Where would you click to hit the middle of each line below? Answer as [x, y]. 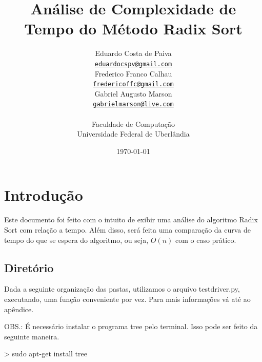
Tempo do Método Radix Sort [133, 28]
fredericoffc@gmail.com [133, 84]
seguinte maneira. [32, 336]
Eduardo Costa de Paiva [133, 53]
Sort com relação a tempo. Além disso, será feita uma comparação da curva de [128, 229]
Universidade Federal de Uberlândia [133, 134]
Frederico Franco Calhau [133, 73]
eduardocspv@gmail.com [133, 64]
